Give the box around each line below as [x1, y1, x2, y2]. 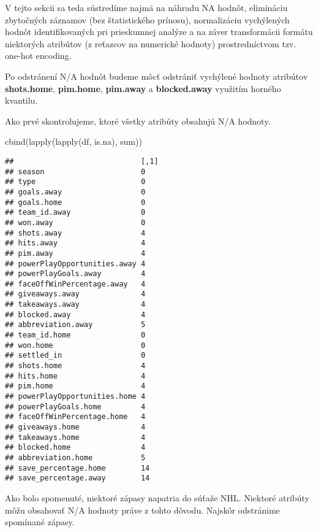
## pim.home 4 [5, 382, 146, 391]
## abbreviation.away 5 [5, 320, 146, 330]
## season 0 [5, 167, 146, 176]
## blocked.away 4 [5, 310, 146, 319]
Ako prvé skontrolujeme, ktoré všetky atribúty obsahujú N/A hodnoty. [5, 114, 271, 127]
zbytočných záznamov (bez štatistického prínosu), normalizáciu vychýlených [5, 13, 290, 26]
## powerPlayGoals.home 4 [5, 402, 146, 411]
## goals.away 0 [5, 187, 146, 196]
